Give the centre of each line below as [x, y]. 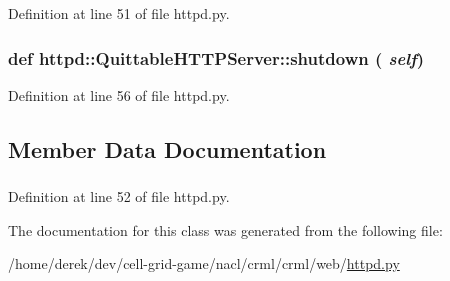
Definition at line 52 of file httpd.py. [119, 196]
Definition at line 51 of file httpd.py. [119, 13]
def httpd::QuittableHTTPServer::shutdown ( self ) [216, 57]
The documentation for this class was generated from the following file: [225, 229]
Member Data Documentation [167, 148]
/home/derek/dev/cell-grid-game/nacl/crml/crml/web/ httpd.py [204, 263]
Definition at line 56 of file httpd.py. [119, 94]
